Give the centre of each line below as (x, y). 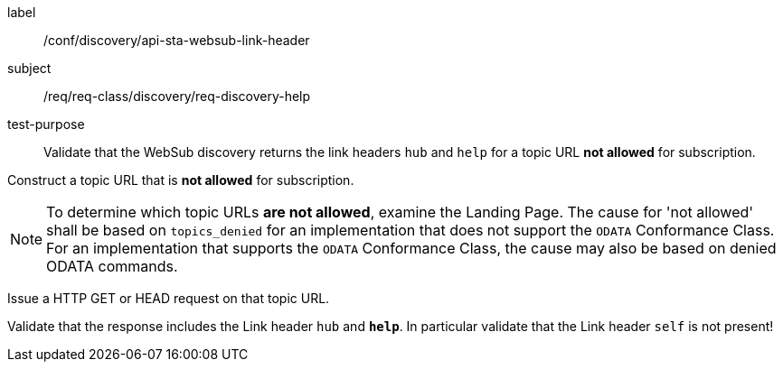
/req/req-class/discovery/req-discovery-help (177, 96)
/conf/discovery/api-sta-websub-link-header (177, 40)
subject (29, 68)
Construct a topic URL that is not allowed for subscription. (181, 180)
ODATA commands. (112, 266)
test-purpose (46, 124)
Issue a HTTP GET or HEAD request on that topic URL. (169, 298)
